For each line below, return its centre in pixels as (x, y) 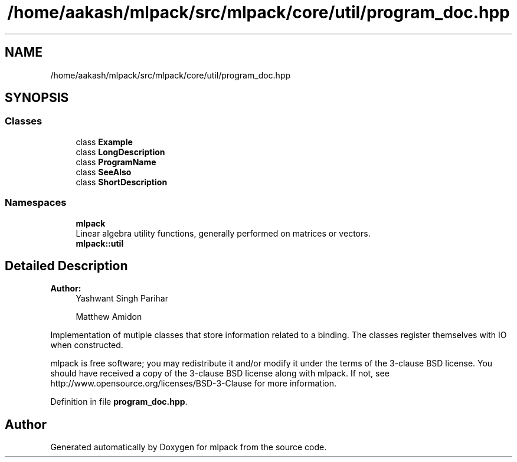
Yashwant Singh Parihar (122, 299)
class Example (104, 142)
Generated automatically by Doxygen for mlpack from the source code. (189, 447)
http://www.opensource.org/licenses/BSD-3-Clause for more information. (193, 384)
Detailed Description (66, 266)
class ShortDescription (122, 182)
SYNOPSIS (37, 98)
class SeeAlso (104, 172)
